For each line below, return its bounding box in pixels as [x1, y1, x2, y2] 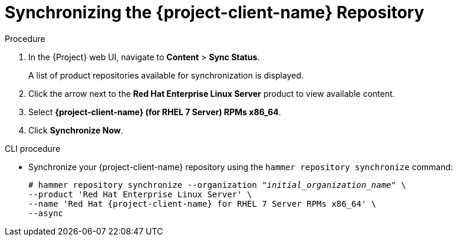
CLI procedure [5, 143, 61, 154]
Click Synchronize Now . [28, 125, 123, 135]
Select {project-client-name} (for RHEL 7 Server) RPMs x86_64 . [28, 106, 281, 117]
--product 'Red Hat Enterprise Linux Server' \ [28, 189, 252, 199]
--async [28, 208, 64, 218]
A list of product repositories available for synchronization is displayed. [28, 70, 304, 80]
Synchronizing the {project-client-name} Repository [5, 2, 425, 22]
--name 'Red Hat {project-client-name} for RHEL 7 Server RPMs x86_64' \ [28, 198, 377, 209]
